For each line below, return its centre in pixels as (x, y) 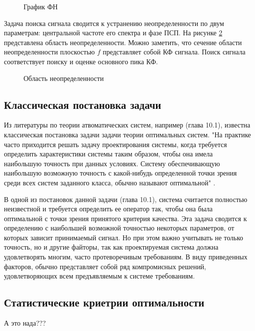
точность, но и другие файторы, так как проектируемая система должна (111, 247)
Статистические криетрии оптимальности (104, 302)
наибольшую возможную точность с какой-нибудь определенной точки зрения (120, 173)
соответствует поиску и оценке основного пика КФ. (81, 61)
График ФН (41, 6)
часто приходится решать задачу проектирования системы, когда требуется (115, 144)
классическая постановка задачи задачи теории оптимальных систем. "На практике (127, 134)
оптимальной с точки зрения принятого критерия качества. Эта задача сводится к (126, 218)
